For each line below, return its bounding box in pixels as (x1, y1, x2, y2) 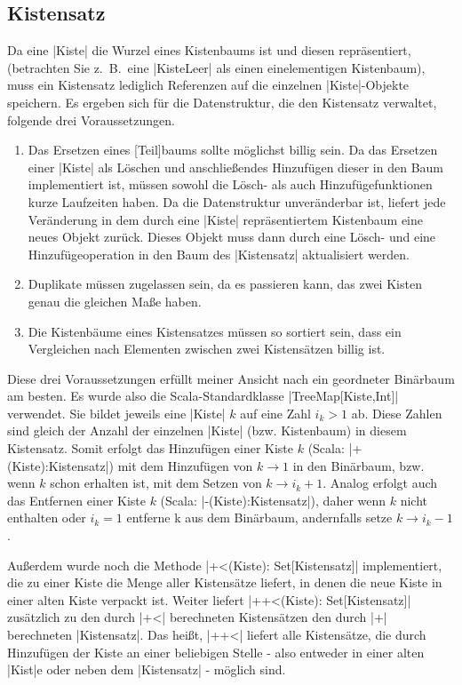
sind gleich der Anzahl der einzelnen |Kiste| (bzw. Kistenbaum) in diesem (7, 421, 407, 440)
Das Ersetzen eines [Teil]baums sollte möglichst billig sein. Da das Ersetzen (28, 140, 438, 159)
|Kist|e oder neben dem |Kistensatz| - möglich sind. (7, 660, 286, 679)
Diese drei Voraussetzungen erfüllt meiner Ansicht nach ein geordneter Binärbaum (7, 369, 455, 387)
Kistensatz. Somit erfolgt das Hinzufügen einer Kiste (7, 439, 293, 458)
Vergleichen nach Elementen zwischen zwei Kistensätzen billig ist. (28, 339, 386, 358)
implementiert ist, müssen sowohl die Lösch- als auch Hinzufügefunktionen (28, 175, 433, 194)
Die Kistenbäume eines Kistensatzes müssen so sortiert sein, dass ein (28, 322, 402, 340)
